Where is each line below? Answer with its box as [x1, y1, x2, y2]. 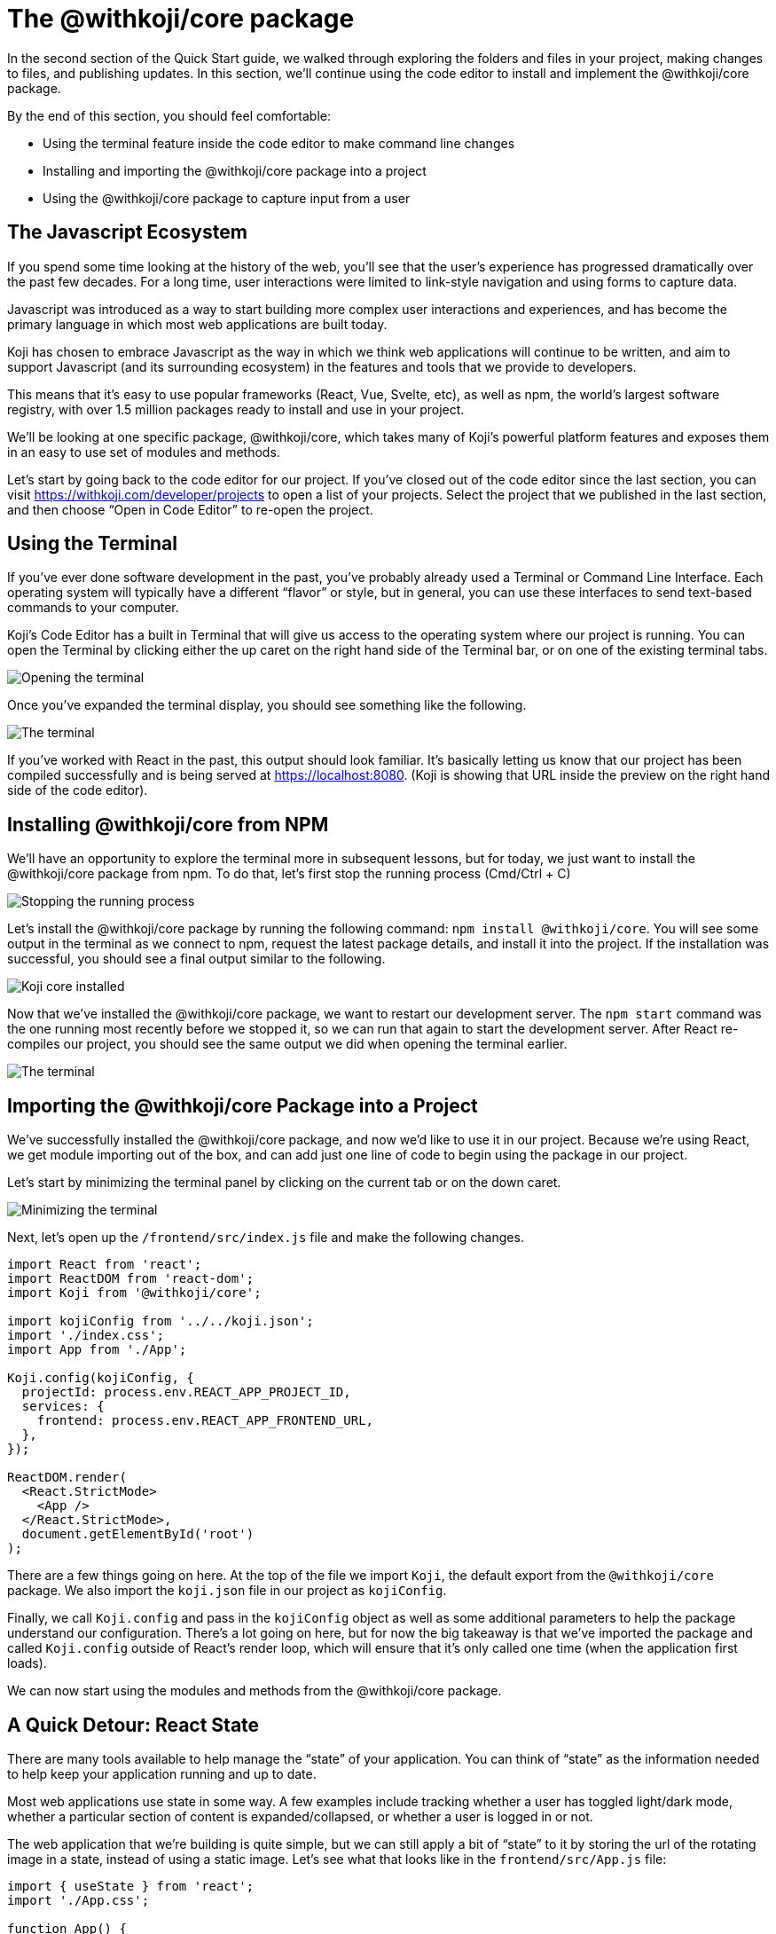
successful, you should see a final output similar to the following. [7, 951, 386, 967]
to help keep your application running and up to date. [7, 1765, 317, 1781]
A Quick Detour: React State [7, 1713, 260, 1736]
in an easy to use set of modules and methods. [7, 444, 280, 460]
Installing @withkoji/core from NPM [7, 813, 329, 836]
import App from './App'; [7, 1342, 187, 1357]
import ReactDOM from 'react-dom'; [7, 1271, 255, 1286]
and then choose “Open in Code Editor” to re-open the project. [7, 501, 373, 517]
